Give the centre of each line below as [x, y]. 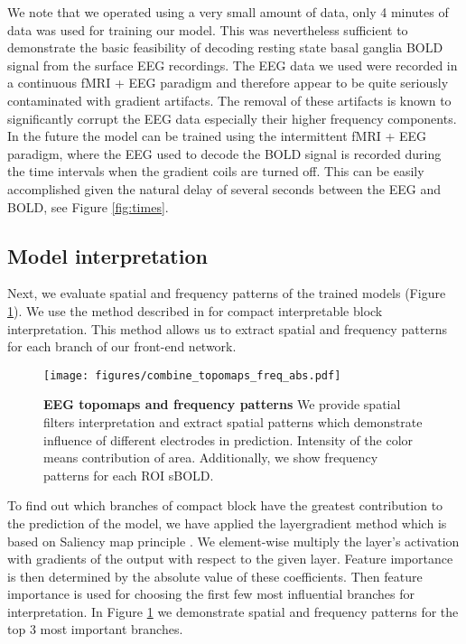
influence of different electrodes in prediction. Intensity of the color [228, 439]
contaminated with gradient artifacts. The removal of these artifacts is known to [229, 100]
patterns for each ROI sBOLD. [129, 475]
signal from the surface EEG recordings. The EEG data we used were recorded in [233, 65]
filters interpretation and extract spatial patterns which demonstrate [233, 421]
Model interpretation [107, 255]
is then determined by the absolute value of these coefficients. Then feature [215, 576]
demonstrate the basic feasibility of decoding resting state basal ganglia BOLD [225, 47]
